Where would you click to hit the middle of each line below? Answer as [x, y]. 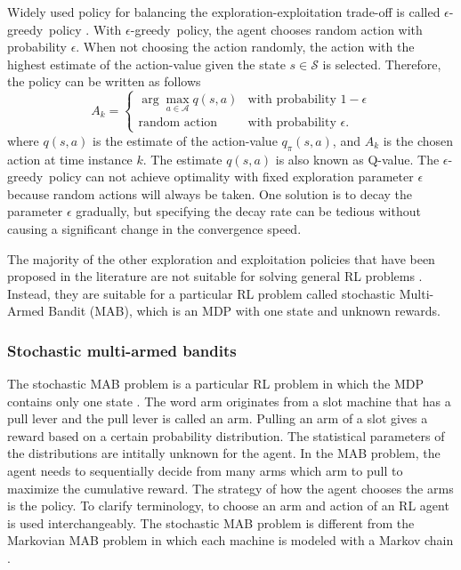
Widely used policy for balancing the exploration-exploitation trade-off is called [224, 12]
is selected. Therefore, [382, 64]
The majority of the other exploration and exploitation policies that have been [221, 258]
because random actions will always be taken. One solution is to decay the [210, 193]
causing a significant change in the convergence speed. [154, 228]
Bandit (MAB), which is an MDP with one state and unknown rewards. [244, 311]
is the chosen [418, 140]
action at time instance [70, 159]
